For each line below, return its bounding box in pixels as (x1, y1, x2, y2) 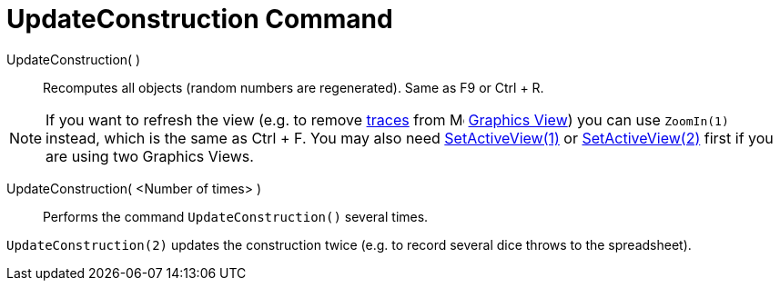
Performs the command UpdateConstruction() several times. (43, 208, 429, 224)
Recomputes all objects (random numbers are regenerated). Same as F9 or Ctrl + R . (43, 79, 544, 95)
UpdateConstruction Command (6, 4, 393, 35)
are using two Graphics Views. (46, 146, 254, 165)
